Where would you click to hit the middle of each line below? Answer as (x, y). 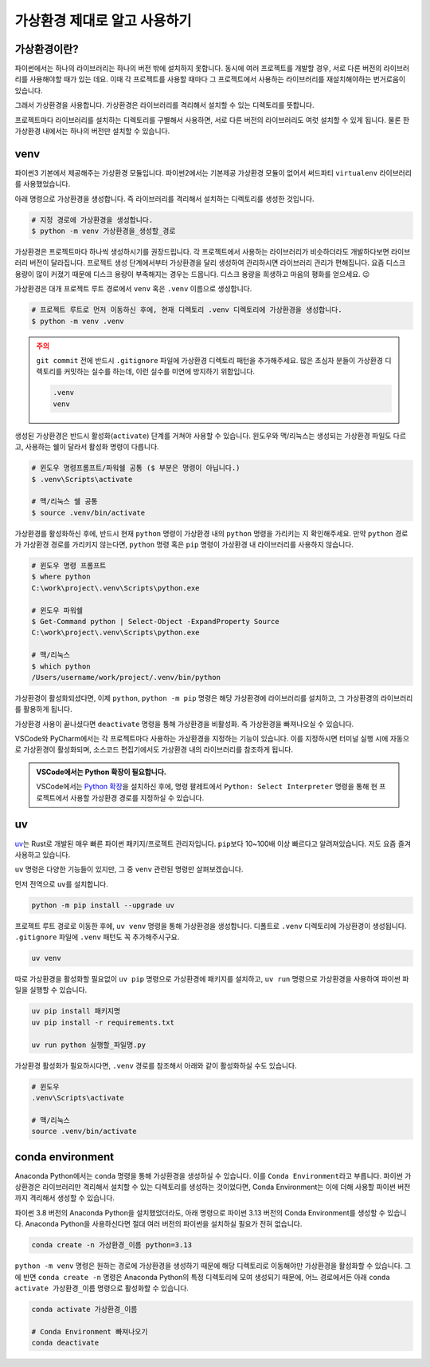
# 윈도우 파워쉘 (57, 610)
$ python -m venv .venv (78, 321)
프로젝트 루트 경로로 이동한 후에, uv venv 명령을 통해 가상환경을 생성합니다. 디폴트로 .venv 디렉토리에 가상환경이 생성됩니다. (211, 926)
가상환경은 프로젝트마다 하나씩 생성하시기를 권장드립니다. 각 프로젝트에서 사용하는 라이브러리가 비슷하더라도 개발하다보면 (202, 252)
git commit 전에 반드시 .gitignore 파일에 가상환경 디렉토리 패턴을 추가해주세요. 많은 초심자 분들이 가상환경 (210, 360)
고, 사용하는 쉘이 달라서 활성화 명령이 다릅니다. (87, 447)
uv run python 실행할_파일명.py (89, 1045)
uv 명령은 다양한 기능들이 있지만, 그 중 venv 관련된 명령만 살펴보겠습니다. (129, 869)
